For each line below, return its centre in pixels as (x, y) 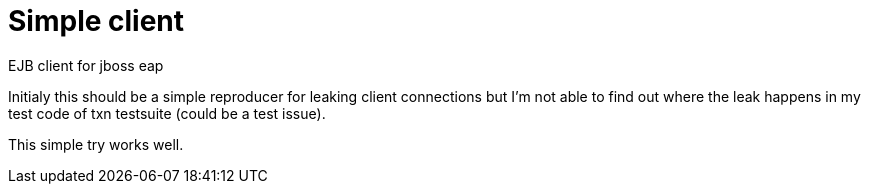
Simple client (96, 21)
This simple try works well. (96, 144)
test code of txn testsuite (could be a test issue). (167, 113)
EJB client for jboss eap (86, 65)
